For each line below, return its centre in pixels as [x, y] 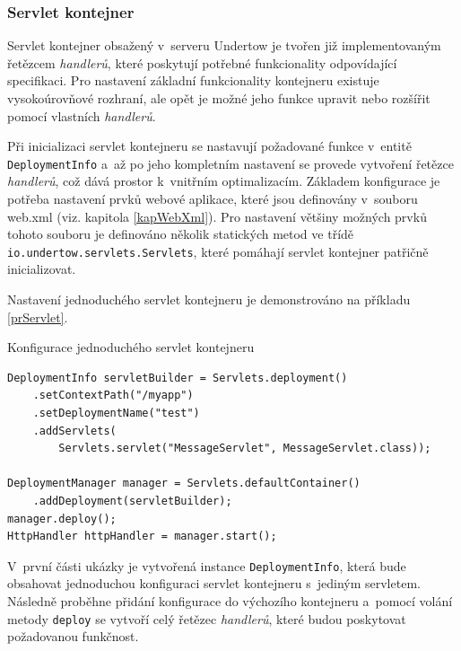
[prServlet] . [38, 317]
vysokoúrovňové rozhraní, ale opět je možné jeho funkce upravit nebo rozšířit [219, 98]
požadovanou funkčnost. [73, 636]
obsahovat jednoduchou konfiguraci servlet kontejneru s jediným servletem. [214, 583]
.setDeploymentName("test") [116, 413]
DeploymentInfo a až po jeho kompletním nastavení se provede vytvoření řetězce [230, 163]
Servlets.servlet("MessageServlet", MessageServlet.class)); [245, 449]
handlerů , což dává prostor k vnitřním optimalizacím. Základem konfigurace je [224, 181]
